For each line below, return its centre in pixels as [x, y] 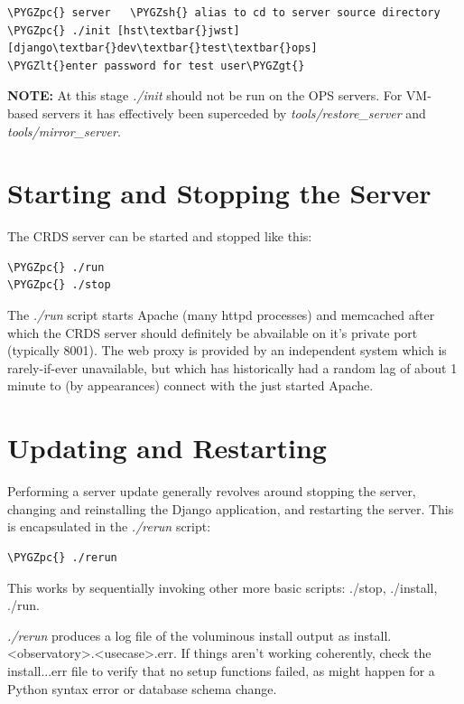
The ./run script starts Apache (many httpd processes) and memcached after [221, 315]
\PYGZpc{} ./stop [59, 285]
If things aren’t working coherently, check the [306, 653]
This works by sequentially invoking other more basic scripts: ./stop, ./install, [223, 587]
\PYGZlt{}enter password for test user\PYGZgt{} [156, 66]
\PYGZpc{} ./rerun [62, 557]
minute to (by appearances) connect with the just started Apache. [190, 385]
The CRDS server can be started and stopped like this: [160, 236]
